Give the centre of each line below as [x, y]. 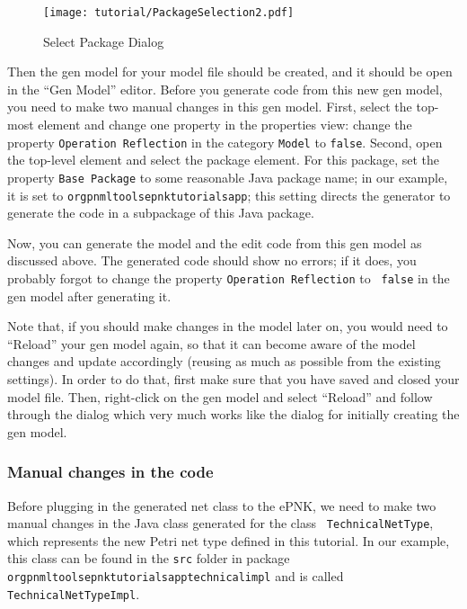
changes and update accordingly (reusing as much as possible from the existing [224, 361]
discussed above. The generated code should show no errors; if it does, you [212, 260]
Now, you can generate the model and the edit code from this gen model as [215, 242]
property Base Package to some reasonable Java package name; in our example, [228, 177]
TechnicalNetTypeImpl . [74, 593]
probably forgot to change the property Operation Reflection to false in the [229, 278]
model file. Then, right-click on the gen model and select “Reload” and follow [220, 396]
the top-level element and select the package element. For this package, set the [224, 160]
